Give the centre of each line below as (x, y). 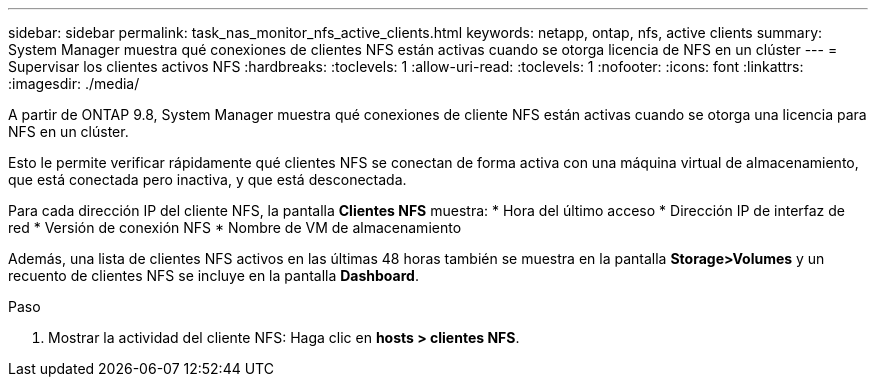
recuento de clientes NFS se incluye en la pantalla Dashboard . (213, 275)
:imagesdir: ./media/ (74, 83)
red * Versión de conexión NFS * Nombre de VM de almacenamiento (235, 227)
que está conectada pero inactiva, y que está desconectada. (207, 179)
